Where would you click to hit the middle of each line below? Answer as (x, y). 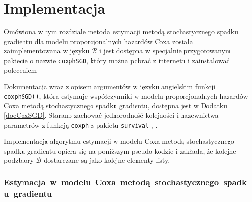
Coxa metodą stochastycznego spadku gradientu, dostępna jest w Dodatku (116, 105)
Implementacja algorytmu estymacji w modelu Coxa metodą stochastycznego (119, 141)
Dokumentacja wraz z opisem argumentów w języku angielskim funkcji (110, 86)
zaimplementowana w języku (47, 51)
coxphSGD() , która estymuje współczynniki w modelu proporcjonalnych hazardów (126, 96)
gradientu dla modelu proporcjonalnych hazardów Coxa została (99, 41)
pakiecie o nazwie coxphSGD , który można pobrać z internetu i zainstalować (117, 60)
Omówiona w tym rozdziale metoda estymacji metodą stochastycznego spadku (121, 32)
